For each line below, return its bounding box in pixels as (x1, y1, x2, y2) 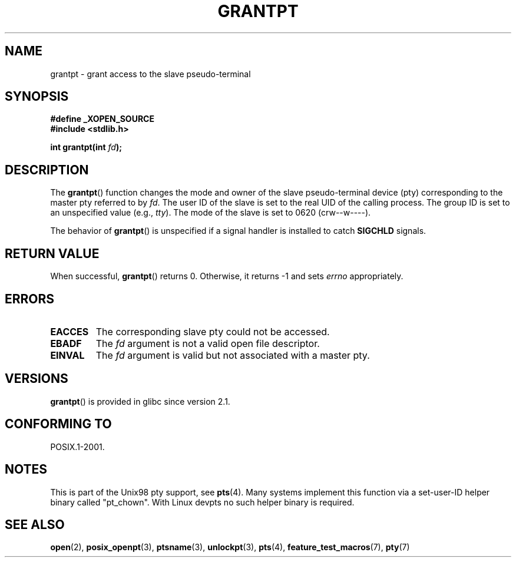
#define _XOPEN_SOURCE (50, 114, 154, 124)
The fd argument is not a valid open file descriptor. (95, 337, 320, 349)
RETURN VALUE (5, 246, 100, 261)
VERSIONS (5, 371, 68, 386)
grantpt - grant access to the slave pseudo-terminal (50, 68, 251, 79)
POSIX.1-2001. (50, 441, 105, 452)
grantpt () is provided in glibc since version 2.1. (50, 396, 230, 406)
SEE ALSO (5, 517, 65, 532)
